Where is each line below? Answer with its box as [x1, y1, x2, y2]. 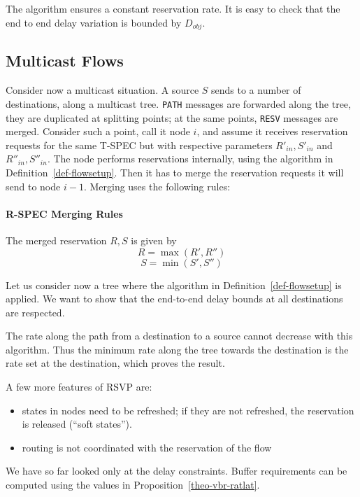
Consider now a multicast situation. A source [6, 83, 199, 97]
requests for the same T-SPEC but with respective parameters [6, 137, 273, 152]
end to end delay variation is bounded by [6, 15, 182, 29]
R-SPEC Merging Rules [6, 206, 123, 220]
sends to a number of [211, 83, 301, 97]
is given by [131, 232, 177, 247]
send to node [6, 178, 61, 193]
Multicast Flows [6, 50, 124, 71]
